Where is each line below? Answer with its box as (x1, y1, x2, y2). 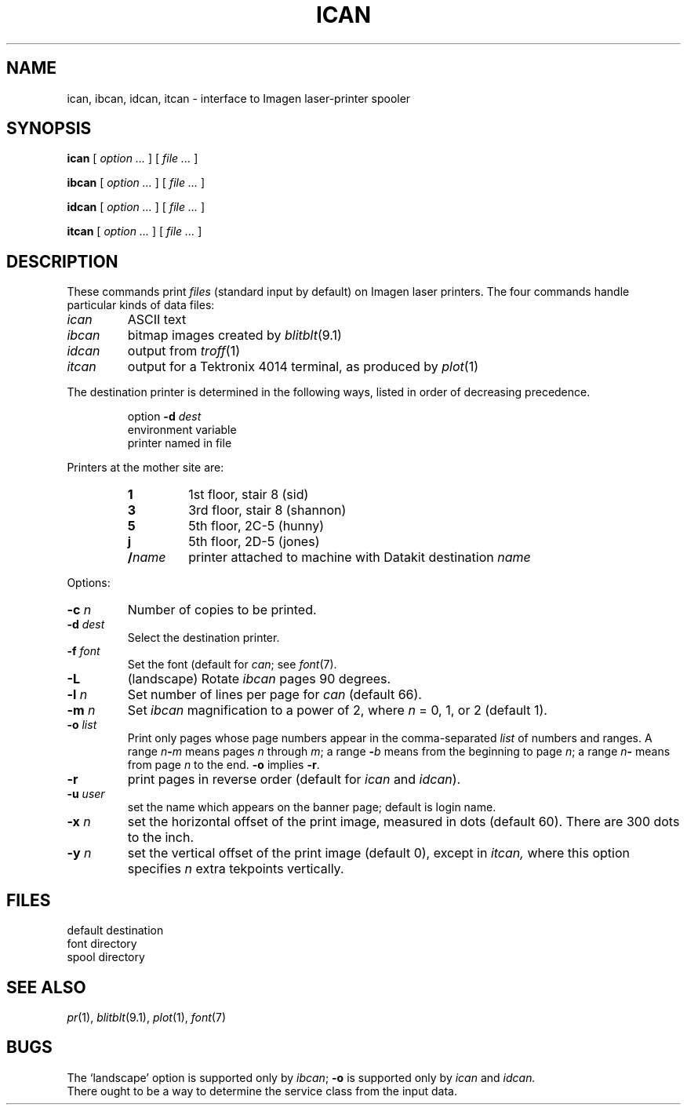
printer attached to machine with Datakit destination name (188, 549, 531, 566)
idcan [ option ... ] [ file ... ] (67, 200, 205, 214)
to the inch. (127, 829, 194, 846)
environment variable (127, 423, 237, 437)
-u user (67, 787, 105, 801)
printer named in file (127, 436, 232, 450)
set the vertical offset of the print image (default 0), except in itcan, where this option (127, 845, 630, 861)
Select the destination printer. (127, 631, 280, 645)
